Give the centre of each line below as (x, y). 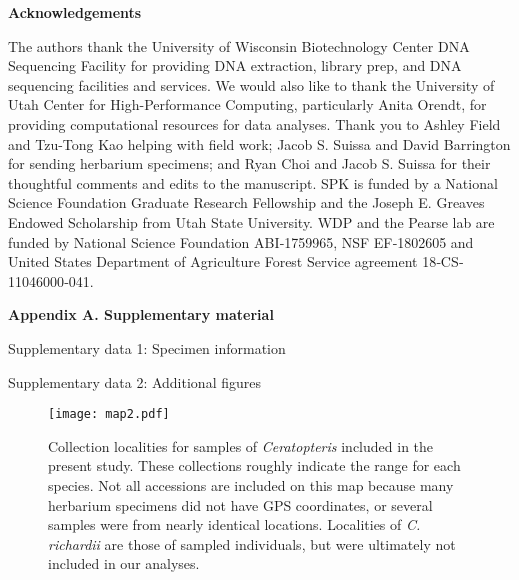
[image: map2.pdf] (109, 414)
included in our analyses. (124, 563)
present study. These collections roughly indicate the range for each (254, 465)
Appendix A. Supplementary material (141, 314)
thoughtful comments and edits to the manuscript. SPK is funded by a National (253, 182)
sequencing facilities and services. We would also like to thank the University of (251, 84)
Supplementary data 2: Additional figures (134, 381)
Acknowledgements (75, 12)
